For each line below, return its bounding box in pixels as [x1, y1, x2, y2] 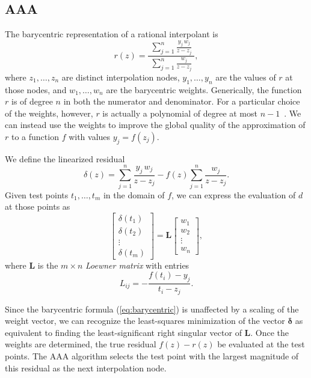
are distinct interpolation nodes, [61, 70, 180, 83]
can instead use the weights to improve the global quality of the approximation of [5, 118, 306, 131]
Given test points [5, 188, 69, 201]
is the [37, 258, 58, 271]
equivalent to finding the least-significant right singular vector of [5, 326, 242, 338]
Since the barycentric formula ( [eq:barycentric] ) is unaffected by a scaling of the [5, 302, 299, 315]
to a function [11, 130, 59, 142]
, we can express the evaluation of [171, 188, 296, 201]
